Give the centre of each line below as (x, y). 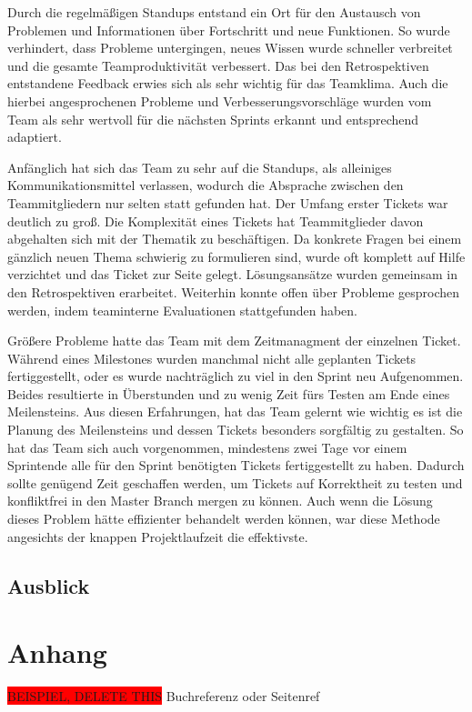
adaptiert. (35, 137)
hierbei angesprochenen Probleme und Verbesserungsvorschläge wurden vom (220, 100)
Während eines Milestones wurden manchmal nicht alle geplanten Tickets (212, 358)
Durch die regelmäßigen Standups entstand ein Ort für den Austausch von (214, 12)
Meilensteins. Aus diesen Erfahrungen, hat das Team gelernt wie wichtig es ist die (235, 411)
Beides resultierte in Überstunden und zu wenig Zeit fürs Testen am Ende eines (229, 393)
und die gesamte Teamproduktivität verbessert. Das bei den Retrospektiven (218, 65)
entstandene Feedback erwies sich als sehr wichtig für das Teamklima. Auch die (228, 83)
